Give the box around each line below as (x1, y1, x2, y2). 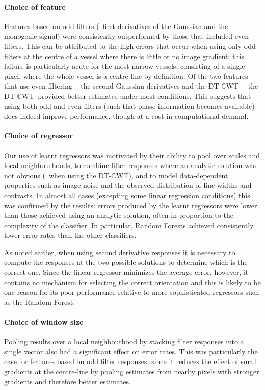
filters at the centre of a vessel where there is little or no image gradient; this (4, 50, 244, 61)
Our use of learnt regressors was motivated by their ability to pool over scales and (4, 150, 260, 160)
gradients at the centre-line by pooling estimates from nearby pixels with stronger (4, 366, 259, 377)
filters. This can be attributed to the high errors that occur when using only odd (4, 40, 256, 51)
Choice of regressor (4, 130, 73, 141)
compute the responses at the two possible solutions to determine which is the (4, 257, 248, 267)
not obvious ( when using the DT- (4, 170, 112, 180)
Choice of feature (4, 1, 66, 12)
